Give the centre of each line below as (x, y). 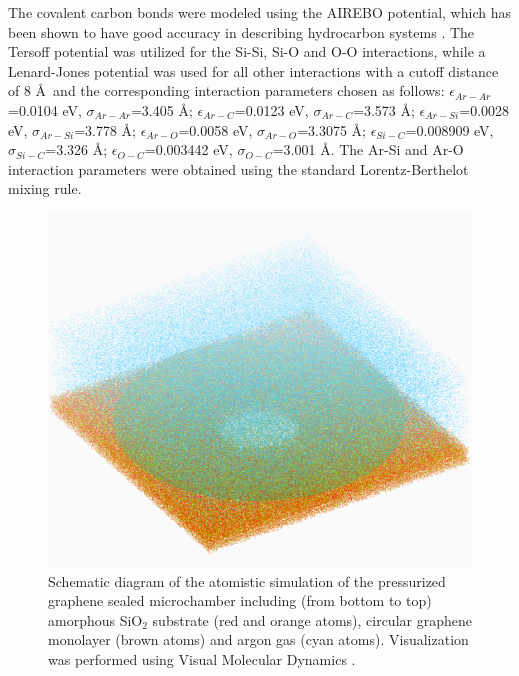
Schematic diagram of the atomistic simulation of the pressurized (247, 580)
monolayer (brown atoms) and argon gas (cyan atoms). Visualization (258, 639)
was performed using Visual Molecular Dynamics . (202, 658)
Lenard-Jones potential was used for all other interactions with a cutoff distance (253, 70)
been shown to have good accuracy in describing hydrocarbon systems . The (241, 31)
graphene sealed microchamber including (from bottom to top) (240, 600)
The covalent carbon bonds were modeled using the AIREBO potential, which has (259, 12)
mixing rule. (45, 188)
